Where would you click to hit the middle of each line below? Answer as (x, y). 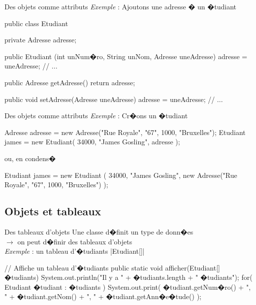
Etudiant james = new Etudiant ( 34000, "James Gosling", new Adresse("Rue (121, 175)
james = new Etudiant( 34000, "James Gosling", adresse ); (92, 142)
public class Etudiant (36, 23)
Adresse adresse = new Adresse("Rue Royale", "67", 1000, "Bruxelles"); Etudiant (125, 132)
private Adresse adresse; (41, 40)
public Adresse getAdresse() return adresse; (70, 82)
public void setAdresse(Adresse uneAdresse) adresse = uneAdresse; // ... (114, 99)
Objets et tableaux (53, 211)
